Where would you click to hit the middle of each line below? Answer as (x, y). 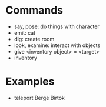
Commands (34, 10)
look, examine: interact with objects (57, 45)
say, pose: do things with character (57, 26)
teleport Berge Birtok (39, 98)
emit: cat (25, 32)
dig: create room (34, 39)
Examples (30, 81)
